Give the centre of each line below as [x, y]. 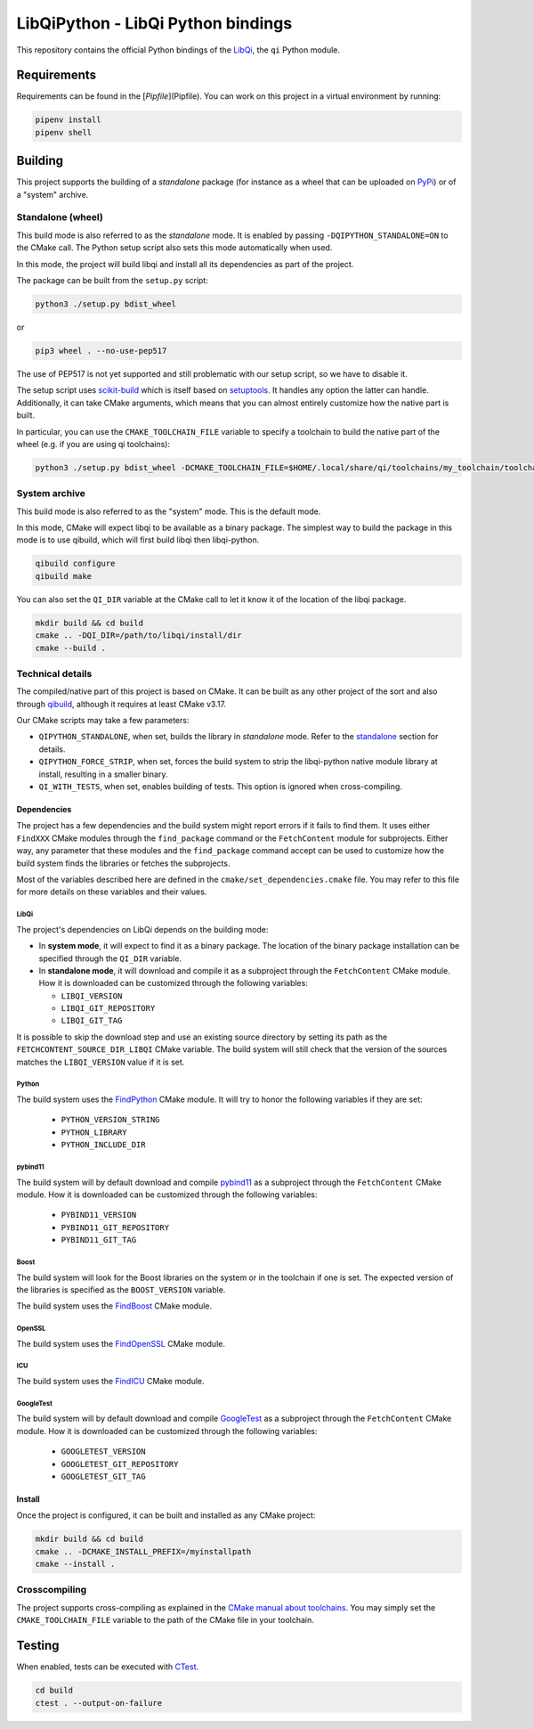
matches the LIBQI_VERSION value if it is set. [101, 1062]
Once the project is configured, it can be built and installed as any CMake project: [166, 1515]
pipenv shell [64, 132]
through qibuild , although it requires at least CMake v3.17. [121, 704]
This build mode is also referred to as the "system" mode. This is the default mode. [169, 511]
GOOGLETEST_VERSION [103, 1452]
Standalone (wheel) [60, 217]
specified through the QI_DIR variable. [110, 958]
